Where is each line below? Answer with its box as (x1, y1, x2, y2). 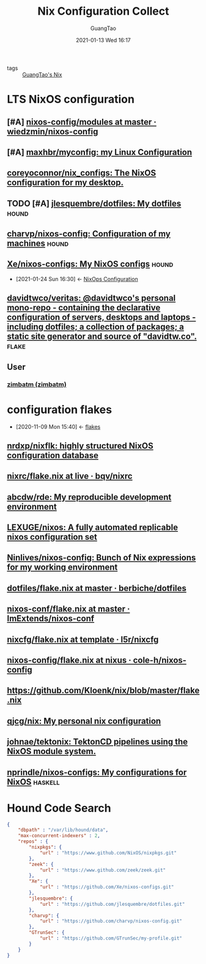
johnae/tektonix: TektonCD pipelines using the (7, 737, 188, 747)
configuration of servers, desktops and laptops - (7, 312, 196, 323)
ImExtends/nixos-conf (7, 614, 95, 624)
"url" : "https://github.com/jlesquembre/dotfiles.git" (39, 901, 185, 907)
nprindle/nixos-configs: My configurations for (7, 767, 187, 777)
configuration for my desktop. (7, 178, 124, 188)
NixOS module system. (7, 746, 97, 757)
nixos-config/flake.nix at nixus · (7, 655, 131, 666)
